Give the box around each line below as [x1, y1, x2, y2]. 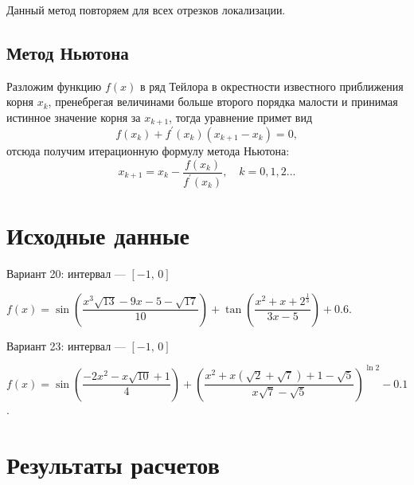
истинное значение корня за [6, 108, 141, 125]
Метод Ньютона [6, 40, 129, 65]
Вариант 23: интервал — [6, 337, 126, 354]
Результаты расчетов [6, 448, 220, 480]
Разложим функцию [6, 77, 102, 94]
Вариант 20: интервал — [6, 265, 126, 282]
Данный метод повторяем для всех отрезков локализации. [6, 2, 286, 18]
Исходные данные [6, 219, 189, 252]
